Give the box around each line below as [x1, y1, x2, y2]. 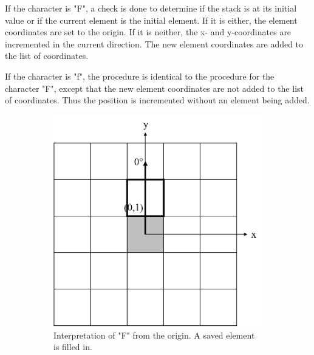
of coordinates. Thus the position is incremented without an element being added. [5, 94, 310, 106]
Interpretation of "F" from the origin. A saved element [53, 328, 255, 341]
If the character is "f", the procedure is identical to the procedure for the [5, 69, 275, 82]
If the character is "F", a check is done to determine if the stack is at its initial [5, 2, 297, 14]
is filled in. [53, 340, 92, 353]
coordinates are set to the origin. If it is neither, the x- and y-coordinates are [5, 26, 292, 38]
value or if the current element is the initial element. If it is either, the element [5, 13, 298, 26]
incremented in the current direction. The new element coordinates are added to [5, 37, 304, 50]
